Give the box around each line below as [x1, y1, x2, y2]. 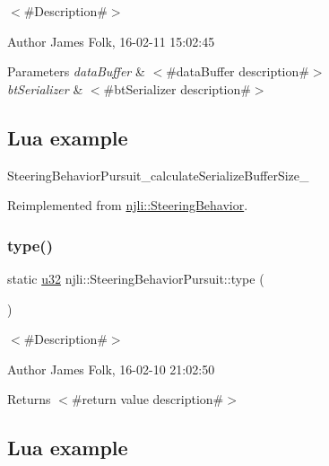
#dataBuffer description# [166, 62, 309, 81]
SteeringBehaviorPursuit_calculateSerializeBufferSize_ [7, 165, 309, 184]
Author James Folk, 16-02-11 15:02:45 [7, 31, 215, 50]
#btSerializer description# [103, 79, 251, 98]
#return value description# [71, 390, 224, 409]
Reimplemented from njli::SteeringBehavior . [7, 196, 248, 215]
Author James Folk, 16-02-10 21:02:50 [7, 359, 215, 378]
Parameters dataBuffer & [7, 62, 145, 81]
